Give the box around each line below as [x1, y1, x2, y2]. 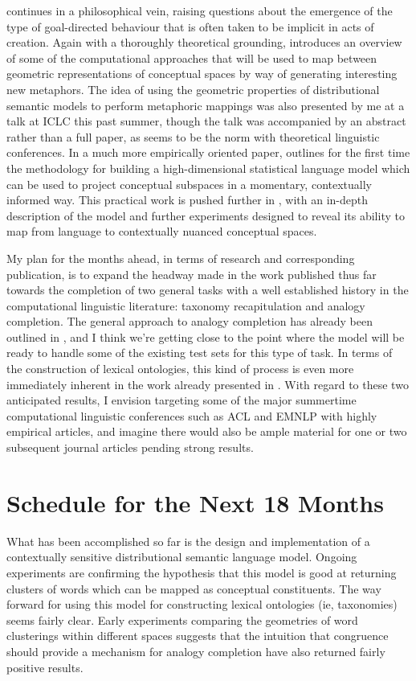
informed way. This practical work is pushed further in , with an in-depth [6, 191, 369, 208]
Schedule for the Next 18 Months [6, 486, 384, 519]
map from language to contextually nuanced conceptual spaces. [6, 223, 317, 240]
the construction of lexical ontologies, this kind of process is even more [6, 360, 354, 377]
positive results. [6, 658, 84, 675]
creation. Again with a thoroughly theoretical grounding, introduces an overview [6, 34, 402, 51]
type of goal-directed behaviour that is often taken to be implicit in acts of [6, 18, 374, 35]
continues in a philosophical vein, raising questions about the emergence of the [6, 2, 393, 18]
